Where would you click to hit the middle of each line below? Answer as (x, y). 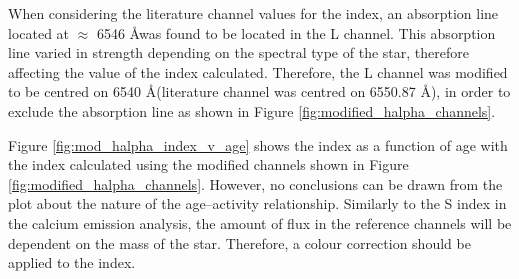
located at (39, 32)
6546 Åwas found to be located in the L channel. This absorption (296, 32)
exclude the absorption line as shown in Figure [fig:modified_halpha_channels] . (252, 110)
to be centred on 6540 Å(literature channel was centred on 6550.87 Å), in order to (259, 91)
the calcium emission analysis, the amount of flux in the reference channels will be (260, 222)
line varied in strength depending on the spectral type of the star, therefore (238, 52)
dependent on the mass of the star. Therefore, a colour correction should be (239, 242)
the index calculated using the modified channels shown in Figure (208, 164)
